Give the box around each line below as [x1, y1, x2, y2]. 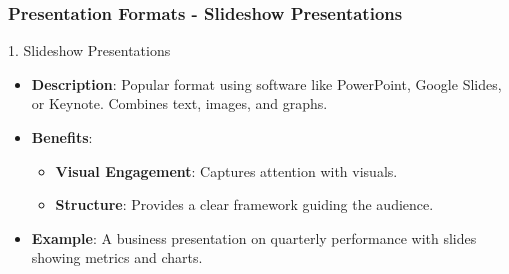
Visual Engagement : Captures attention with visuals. [55, 160, 398, 181]
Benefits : [31, 127, 93, 147]
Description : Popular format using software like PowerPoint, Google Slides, [31, 73, 502, 94]
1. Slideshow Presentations [8, 40, 171, 61]
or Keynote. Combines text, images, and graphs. [31, 93, 328, 114]
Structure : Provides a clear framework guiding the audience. [55, 194, 434, 215]
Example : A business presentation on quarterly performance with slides [31, 227, 477, 248]
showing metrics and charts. [31, 247, 203, 268]
